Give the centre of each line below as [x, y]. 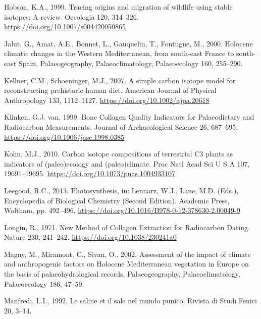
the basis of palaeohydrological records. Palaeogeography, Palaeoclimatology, [122, 274]
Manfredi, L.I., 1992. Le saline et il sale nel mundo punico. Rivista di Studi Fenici [130, 301]
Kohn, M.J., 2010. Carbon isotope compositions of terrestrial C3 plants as [119, 154]
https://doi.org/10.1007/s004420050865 [65, 26]
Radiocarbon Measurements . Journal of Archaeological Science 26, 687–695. [121, 126]
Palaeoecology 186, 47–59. [44, 283]
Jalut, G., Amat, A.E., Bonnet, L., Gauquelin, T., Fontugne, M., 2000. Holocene [128, 43]
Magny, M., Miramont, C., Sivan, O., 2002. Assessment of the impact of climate [127, 254]
